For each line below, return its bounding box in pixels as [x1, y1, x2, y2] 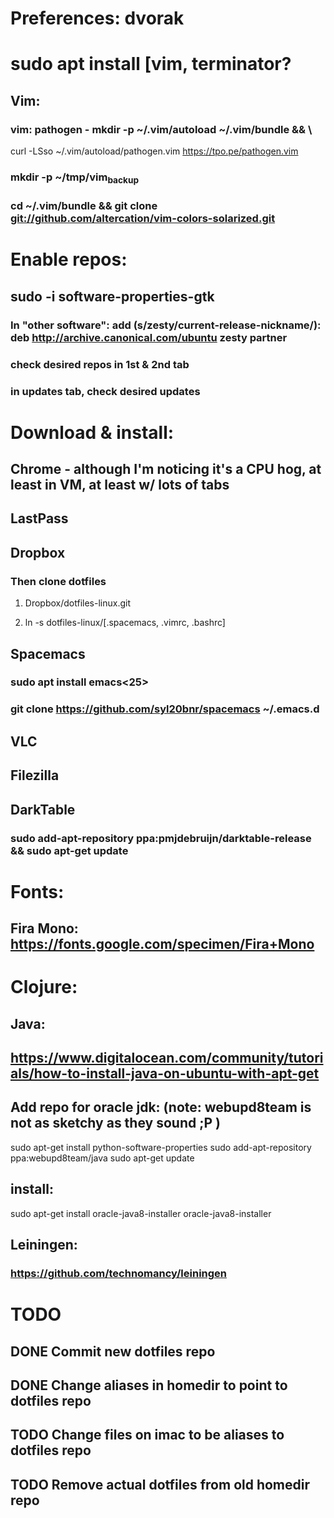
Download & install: [10, 421, 175, 444]
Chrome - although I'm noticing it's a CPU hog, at [10, 461, 322, 478]
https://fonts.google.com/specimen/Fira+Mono [10, 936, 315, 953]
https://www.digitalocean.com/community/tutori [10, 1050, 324, 1067]
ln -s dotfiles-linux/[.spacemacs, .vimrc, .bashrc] [24, 617, 226, 629]
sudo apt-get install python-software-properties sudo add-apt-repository [10, 1141, 312, 1153]
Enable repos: [10, 248, 128, 271]
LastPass [10, 510, 69, 527]
